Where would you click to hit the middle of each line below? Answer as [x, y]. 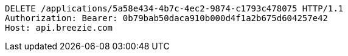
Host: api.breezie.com [59, 28]
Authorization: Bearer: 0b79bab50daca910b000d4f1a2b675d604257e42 [167, 18]
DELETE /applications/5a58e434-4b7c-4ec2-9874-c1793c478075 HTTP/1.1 [174, 8]
